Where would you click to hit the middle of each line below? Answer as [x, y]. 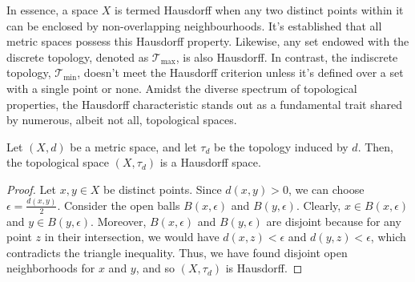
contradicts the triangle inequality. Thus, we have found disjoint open [177, 252]
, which [388, 237]
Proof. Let [31, 189]
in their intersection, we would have [132, 237]
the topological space [58, 162]
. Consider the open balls [119, 205]
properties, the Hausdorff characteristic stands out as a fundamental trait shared [204, 104]
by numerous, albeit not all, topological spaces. [122, 120]
